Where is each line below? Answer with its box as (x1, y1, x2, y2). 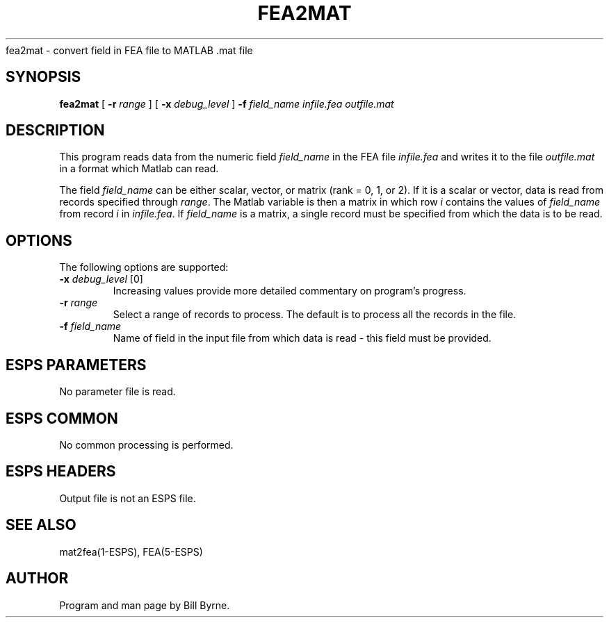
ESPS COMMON (6, 409, 118, 427)
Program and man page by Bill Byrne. (59, 599, 230, 611)
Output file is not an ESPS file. (59, 492, 196, 504)
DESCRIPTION (6, 122, 105, 140)
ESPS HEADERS (6, 463, 116, 481)
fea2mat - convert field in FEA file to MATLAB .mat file (6, 44, 253, 56)
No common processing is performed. (59, 438, 234, 451)
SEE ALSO (6, 516, 76, 534)
